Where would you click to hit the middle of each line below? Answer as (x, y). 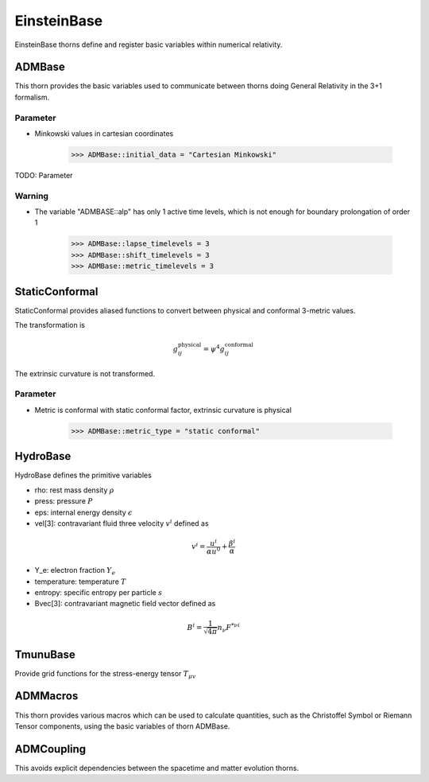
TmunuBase (45, 654)
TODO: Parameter (44, 175)
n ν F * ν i (228, 628)
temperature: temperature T (80, 582)
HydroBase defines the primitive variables (83, 475)
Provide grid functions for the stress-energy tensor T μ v (105, 674)
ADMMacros (46, 696)
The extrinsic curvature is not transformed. (85, 373)
